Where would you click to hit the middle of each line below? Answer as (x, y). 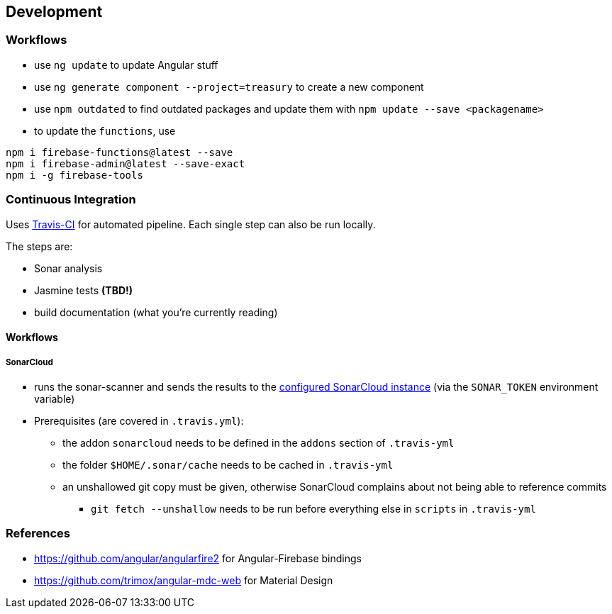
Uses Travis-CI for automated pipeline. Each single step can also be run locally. (191, 224)
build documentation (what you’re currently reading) (156, 312)
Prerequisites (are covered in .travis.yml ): (139, 420)
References (38, 534)
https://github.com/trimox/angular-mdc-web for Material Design (184, 580)
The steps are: (39, 246)
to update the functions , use (105, 130)
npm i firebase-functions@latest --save (119, 152)
